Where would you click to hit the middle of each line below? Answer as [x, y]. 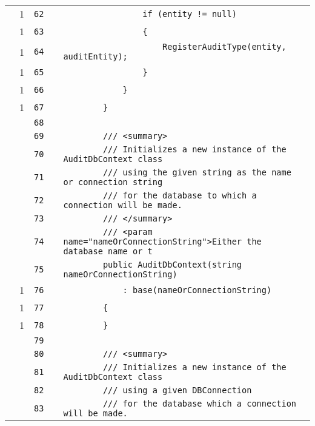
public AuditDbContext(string [172, 265]
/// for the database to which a [180, 195]
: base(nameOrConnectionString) [197, 290]
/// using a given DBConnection [177, 390]
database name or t [108, 251]
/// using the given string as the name [197, 172]
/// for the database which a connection [200, 404]
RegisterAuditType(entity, [224, 47]
